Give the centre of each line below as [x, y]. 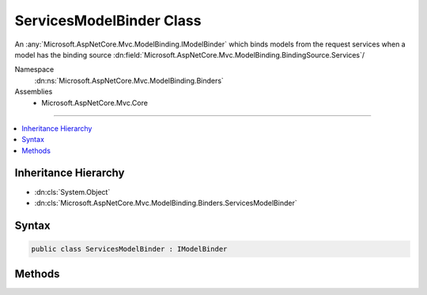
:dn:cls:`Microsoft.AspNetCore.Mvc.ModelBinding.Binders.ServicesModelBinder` [166, 203]
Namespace [34, 69]
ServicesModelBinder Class [108, 21]
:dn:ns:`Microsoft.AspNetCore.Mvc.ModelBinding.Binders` [129, 80]
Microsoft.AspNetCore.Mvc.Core [94, 103]
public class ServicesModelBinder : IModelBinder [129, 249]
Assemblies [34, 91]
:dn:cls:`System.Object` [72, 192]
